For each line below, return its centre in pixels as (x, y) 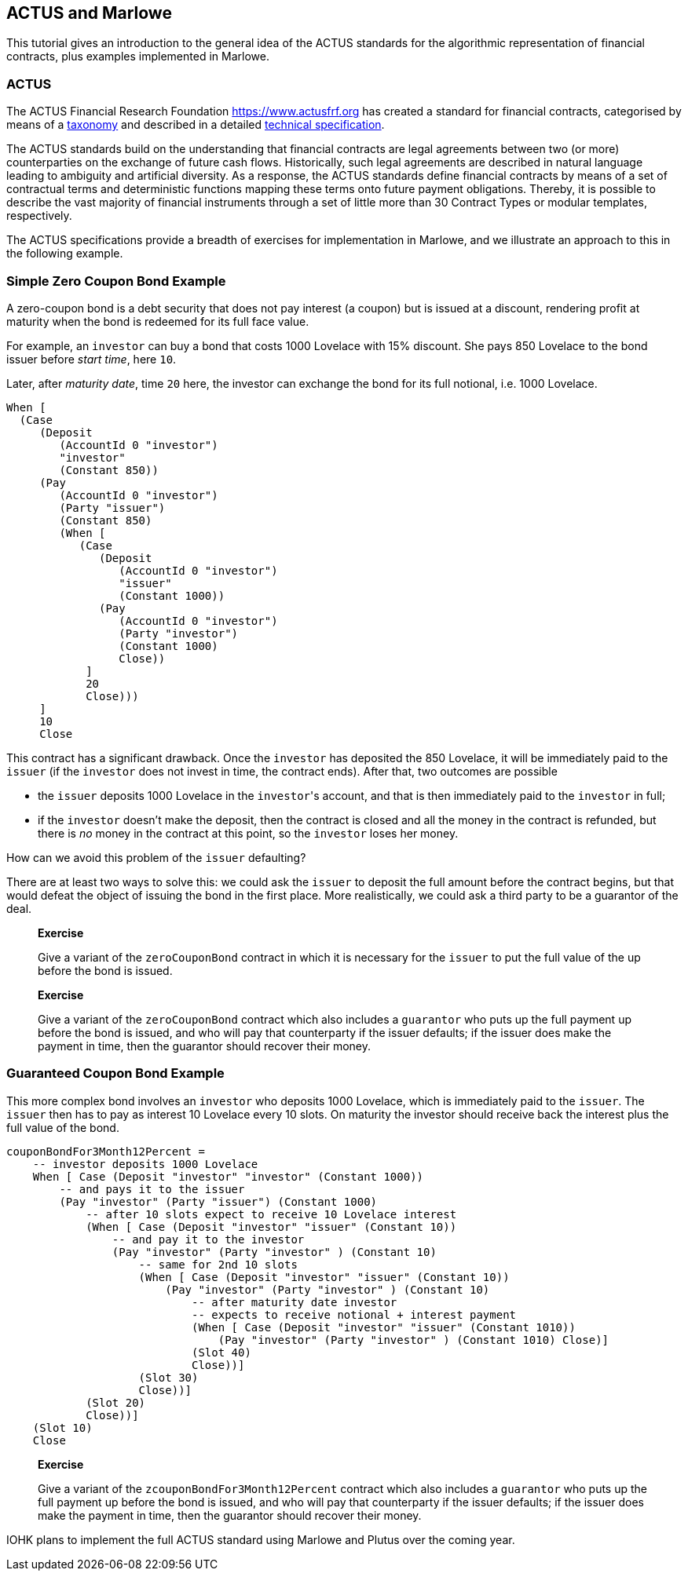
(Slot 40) (221, 1352)
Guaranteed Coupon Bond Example (115, 1073)
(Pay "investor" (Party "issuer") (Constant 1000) (218, 1201)
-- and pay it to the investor (208, 1239)
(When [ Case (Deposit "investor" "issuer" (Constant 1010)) (384, 1327)
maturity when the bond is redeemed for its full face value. (158, 321)
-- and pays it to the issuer (152, 1189)
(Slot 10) (62, 1427)
